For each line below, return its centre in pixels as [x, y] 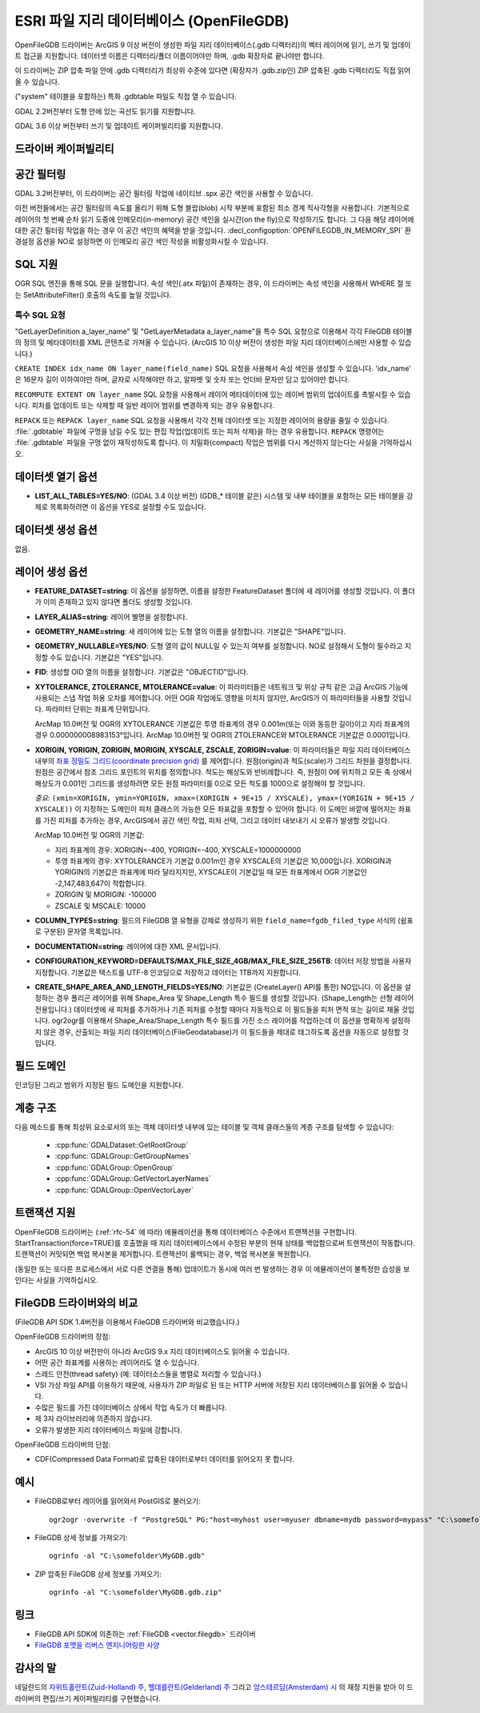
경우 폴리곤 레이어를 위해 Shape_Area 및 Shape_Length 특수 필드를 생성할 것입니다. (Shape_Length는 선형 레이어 [235, 998]
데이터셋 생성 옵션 [56, 529]
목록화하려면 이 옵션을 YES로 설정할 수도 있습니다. [128, 507]
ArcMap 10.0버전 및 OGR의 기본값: [90, 835]
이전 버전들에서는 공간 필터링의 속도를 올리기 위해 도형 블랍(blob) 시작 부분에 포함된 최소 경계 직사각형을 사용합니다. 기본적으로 [212, 208]
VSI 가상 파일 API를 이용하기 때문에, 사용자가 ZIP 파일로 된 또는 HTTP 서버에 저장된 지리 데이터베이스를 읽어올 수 [211, 1385]
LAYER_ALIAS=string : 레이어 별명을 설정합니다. [111, 617]
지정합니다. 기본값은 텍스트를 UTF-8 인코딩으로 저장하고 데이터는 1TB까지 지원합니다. [168, 972]
